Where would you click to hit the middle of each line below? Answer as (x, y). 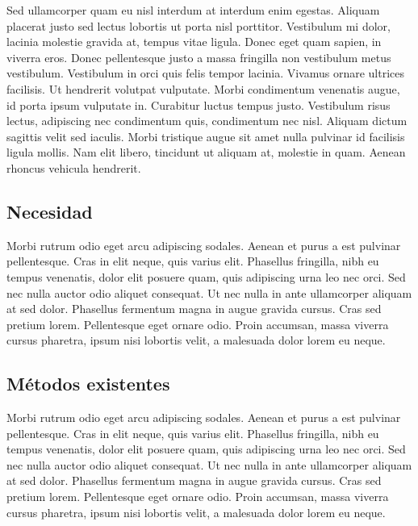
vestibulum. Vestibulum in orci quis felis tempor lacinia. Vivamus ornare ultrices (206, 73)
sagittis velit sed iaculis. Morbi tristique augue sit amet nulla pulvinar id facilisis (206, 136)
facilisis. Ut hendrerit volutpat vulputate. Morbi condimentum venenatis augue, (203, 88)
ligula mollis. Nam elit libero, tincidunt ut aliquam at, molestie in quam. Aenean (206, 152)
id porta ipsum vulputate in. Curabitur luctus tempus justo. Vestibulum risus (199, 104)
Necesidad (50, 211)
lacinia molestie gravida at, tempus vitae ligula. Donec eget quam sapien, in (194, 42)
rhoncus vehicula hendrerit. (74, 167)
